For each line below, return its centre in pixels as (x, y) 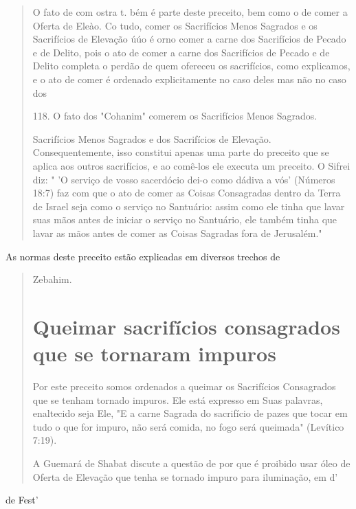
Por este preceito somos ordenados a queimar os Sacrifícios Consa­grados (184, 386)
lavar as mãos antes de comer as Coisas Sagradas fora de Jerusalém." (177, 233)
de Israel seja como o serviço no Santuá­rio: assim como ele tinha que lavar (189, 206)
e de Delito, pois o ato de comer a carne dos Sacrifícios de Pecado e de (181, 52)
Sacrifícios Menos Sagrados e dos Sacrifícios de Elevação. (152, 138)
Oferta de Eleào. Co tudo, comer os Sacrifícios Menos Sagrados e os (175, 25)
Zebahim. (52, 279)
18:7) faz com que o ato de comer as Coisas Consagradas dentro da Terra (187, 193)
